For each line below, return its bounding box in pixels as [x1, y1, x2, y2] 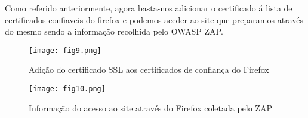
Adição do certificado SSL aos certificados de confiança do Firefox [29, 63, 269, 76]
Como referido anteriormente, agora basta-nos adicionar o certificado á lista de [5, 2, 292, 14]
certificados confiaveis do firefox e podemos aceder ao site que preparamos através [5, 13, 303, 26]
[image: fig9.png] [29, 46, 101, 55]
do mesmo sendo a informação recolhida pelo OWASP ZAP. [5, 25, 223, 38]
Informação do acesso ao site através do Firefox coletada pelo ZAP [29, 101, 272, 114]
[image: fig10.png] [29, 85, 106, 94]
